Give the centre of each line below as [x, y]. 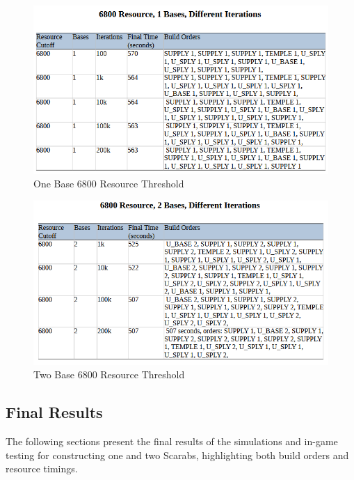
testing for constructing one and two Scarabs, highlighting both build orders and [177, 455]
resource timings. [42, 469]
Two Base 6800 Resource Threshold [109, 374]
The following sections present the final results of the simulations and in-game [172, 441]
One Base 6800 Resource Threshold [109, 184]
